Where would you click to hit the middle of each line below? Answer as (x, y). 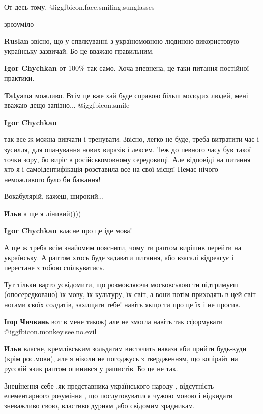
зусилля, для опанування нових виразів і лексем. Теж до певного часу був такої (128, 149)
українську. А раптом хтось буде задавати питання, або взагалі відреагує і (119, 257)
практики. (19, 78)
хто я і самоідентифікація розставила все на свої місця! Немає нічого (111, 169)
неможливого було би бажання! (52, 179)
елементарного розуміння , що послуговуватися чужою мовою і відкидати (119, 395)
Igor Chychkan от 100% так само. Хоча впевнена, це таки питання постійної (127, 68)
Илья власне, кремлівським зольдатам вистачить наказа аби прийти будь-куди (125, 348)
